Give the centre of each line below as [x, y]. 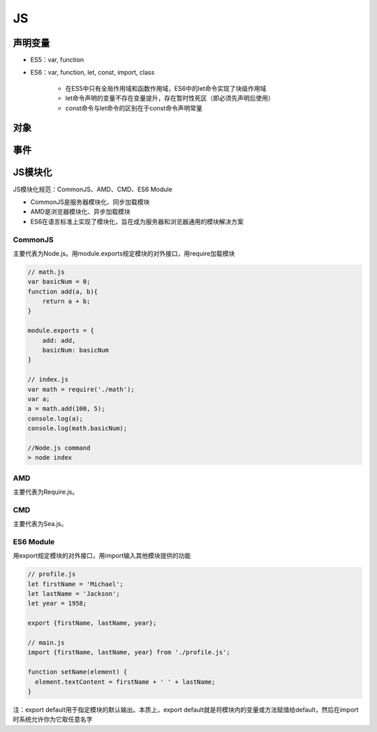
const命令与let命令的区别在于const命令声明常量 [134, 108]
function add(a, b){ [62, 291]
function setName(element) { [77, 672]
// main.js [46, 643]
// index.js [48, 380]
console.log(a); [56, 418]
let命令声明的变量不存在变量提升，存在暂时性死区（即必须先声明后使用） [170, 98]
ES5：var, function [57, 60]
